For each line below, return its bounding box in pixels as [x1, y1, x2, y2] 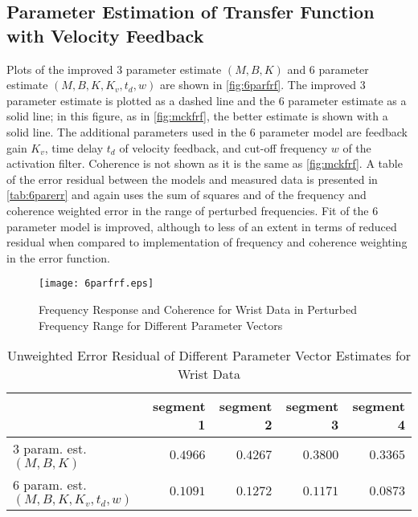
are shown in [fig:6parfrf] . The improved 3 [159, 76, 366, 93]
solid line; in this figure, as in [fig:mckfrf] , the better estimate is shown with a [6, 108, 388, 124]
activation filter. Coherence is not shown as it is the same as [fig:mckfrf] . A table [6, 155, 403, 172]
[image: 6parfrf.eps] [39, 278, 154, 290]
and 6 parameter [287, 60, 369, 77]
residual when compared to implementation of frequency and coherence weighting [6, 234, 408, 250]
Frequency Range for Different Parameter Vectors [39, 316, 283, 333]
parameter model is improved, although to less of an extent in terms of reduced [6, 218, 397, 234]
